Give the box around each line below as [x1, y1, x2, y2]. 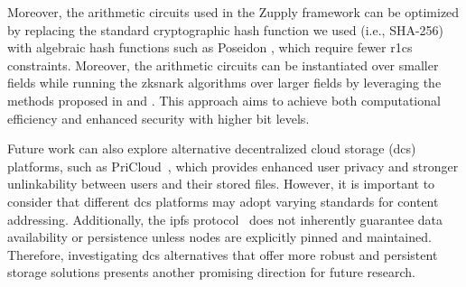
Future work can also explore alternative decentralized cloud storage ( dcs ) [7, 139, 416, 158]
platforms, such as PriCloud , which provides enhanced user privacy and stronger [7, 156, 459, 175]
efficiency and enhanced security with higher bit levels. [7, 108, 310, 127]
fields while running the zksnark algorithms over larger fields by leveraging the [7, 73, 442, 92]
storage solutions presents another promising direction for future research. [7, 263, 416, 282]
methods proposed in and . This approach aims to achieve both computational [7, 90, 441, 109]
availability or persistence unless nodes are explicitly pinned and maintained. [7, 227, 432, 246]
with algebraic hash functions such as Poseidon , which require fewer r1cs [7, 38, 413, 57]
